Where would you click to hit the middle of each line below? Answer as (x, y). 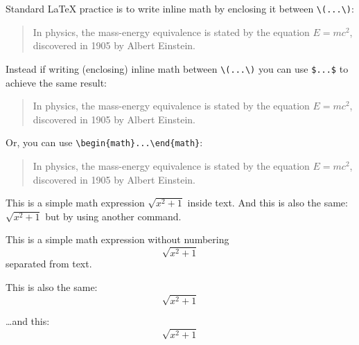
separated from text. (49, 264)
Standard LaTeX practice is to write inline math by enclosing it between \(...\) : (180, 8)
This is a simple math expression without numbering (117, 239)
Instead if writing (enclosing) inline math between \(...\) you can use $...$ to (177, 68)
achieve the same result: (56, 82)
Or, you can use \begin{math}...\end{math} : (104, 142)
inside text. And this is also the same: (268, 203)
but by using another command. (113, 216)
